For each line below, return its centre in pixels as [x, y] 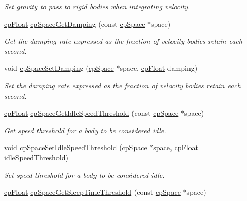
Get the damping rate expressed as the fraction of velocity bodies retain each [123, 41]
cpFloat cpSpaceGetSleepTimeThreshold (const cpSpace [92, 192]
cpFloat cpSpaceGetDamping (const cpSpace [75, 23]
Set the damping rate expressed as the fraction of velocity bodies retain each [122, 85]
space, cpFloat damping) [159, 68]
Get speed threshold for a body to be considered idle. [85, 130]
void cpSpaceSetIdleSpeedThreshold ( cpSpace [76, 147]
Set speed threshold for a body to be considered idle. [84, 175]
